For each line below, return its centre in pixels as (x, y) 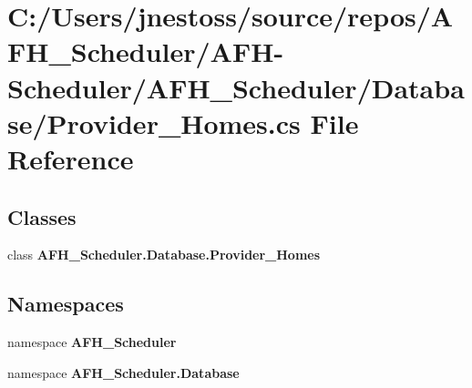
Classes (42, 216)
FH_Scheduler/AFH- (146, 51)
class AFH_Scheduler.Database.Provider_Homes (164, 255)
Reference (71, 158)
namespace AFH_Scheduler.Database (123, 372)
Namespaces (66, 304)
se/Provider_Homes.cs (154, 123)
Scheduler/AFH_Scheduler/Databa (236, 87)
